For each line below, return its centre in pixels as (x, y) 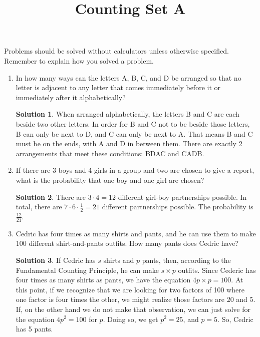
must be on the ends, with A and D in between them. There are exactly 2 (129, 143)
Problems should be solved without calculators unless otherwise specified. (116, 51)
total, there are (39, 207)
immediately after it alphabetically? (71, 97)
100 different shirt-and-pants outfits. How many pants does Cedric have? (127, 243)
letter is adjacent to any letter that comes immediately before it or (118, 87)
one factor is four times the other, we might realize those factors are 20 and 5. (136, 299)
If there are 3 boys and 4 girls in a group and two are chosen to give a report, (135, 170)
